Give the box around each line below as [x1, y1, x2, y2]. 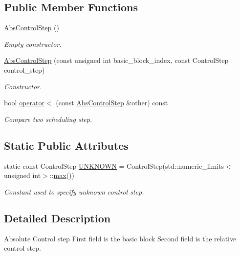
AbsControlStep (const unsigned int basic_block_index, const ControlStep [4, 55, 229, 65]
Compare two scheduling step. [4, 114, 92, 124]
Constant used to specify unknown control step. [4, 186, 144, 197]
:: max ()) [49, 170, 75, 180]
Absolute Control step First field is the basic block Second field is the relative [4, 233, 237, 243]
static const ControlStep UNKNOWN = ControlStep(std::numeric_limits [4, 160, 224, 171]
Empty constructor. [4, 39, 62, 49]
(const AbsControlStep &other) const [56, 98, 168, 108]
